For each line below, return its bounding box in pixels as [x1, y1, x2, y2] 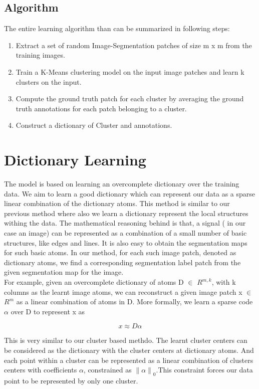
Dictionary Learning [4, 149, 146, 170]
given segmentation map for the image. [4, 267, 124, 277]
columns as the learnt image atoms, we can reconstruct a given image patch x [4, 286, 242, 297]
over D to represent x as [11, 306, 85, 316]
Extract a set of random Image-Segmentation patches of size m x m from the [16, 40, 252, 50]
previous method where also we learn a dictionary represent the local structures [4, 208, 248, 218]
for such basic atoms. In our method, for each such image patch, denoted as [4, 247, 236, 258]
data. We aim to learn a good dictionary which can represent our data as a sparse [4, 188, 255, 199]
